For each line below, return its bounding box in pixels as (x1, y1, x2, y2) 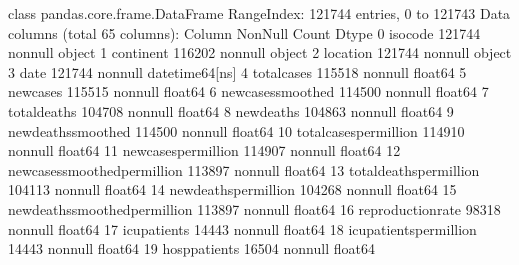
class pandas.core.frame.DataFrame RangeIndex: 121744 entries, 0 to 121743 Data (8, 3, 511, 23)
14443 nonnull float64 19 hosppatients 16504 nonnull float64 (8, 238, 375, 259)
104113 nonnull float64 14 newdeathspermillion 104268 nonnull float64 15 (8, 179, 457, 200)
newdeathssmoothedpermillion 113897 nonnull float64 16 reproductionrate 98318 (8, 198, 501, 219)
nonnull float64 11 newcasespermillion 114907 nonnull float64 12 (8, 140, 401, 161)
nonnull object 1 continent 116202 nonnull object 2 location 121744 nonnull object (8, 42, 512, 63)
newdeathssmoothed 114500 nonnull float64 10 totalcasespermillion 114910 (8, 120, 465, 141)
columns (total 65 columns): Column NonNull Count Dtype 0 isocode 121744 (8, 22, 481, 43)
